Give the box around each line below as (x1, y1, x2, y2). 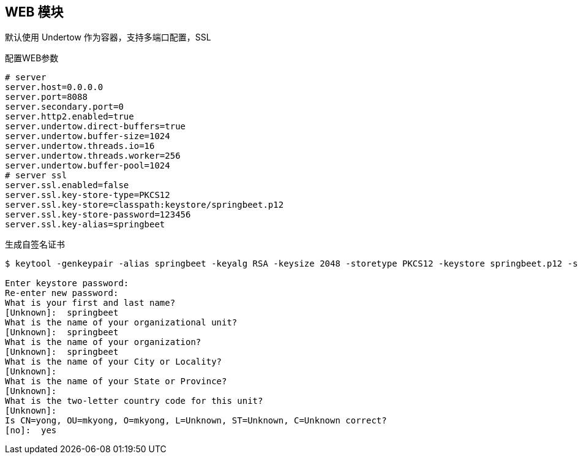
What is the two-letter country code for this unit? (5, 396, 263, 406)
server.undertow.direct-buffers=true (5, 121, 186, 132)
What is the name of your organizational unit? (5, 317, 238, 328)
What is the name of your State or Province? (5, 376, 227, 387)
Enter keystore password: (5, 278, 129, 289)
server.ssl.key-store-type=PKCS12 (5, 190, 170, 200)
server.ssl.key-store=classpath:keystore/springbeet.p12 (5, 200, 284, 210)
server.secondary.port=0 (5, 102, 124, 112)
